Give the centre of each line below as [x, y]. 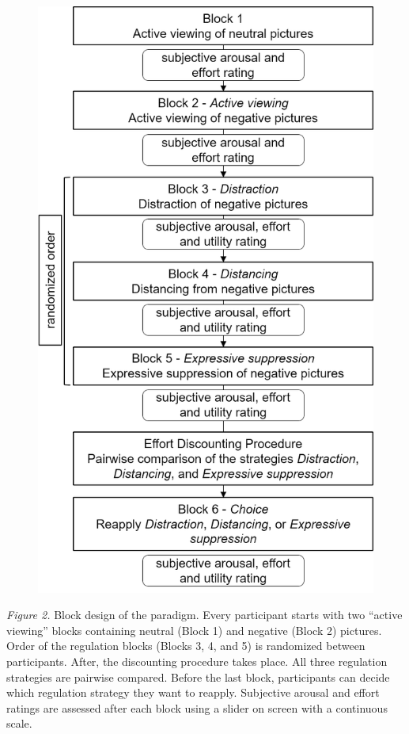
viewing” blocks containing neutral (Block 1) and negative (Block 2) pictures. [194, 630]
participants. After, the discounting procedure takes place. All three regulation [197, 661]
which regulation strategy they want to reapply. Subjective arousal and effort [193, 692]
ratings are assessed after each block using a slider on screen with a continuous [197, 707]
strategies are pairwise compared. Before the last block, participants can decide [198, 677]
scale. [19, 723]
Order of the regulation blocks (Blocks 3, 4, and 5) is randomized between [186, 646]
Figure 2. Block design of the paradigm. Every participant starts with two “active [204, 615]
